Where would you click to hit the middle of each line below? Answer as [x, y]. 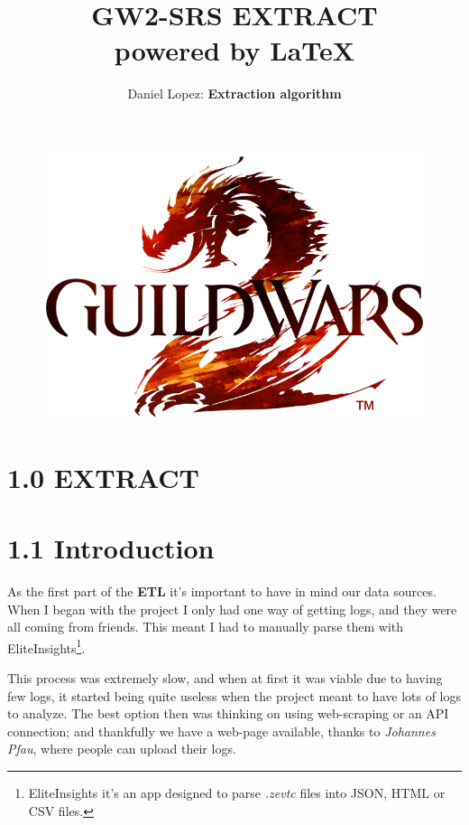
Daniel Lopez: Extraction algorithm [234, 94]
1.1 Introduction [111, 548]
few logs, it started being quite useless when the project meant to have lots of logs [234, 695]
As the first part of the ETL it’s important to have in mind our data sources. [222, 591]
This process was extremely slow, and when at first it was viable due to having [225, 678]
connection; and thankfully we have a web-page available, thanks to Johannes [221, 731]
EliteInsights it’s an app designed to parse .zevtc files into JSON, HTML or [237, 792]
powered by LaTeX [234, 50]
